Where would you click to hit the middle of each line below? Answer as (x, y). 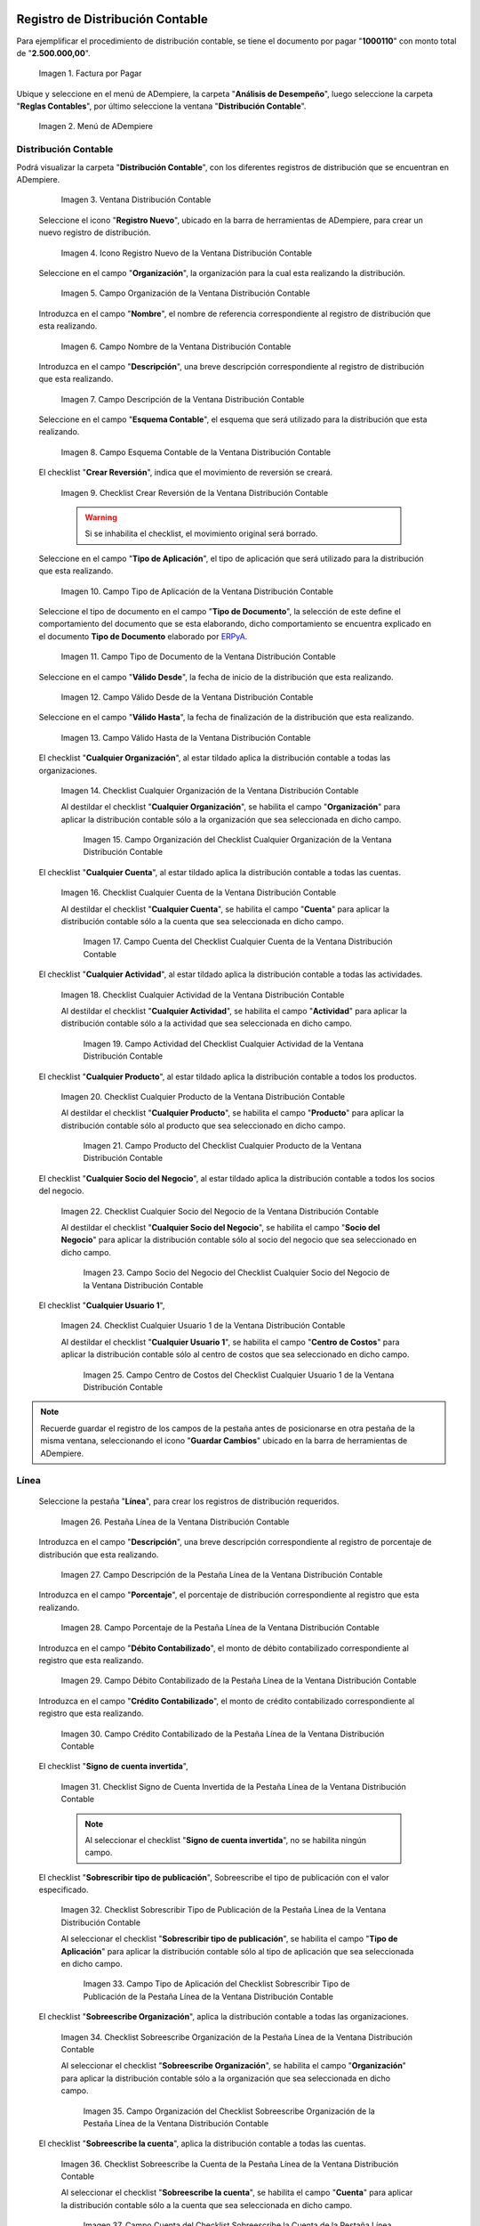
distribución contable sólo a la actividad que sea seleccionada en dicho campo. (207, 1023)
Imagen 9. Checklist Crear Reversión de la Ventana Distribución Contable (195, 492)
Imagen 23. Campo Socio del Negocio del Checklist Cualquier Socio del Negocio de (236, 1272)
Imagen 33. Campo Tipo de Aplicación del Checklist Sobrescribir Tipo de (216, 1984)
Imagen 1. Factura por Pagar (90, 73)
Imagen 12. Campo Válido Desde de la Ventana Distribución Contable (187, 697)
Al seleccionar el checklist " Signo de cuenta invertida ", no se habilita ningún (226, 1840)
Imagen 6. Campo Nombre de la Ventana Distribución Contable (176, 346)
